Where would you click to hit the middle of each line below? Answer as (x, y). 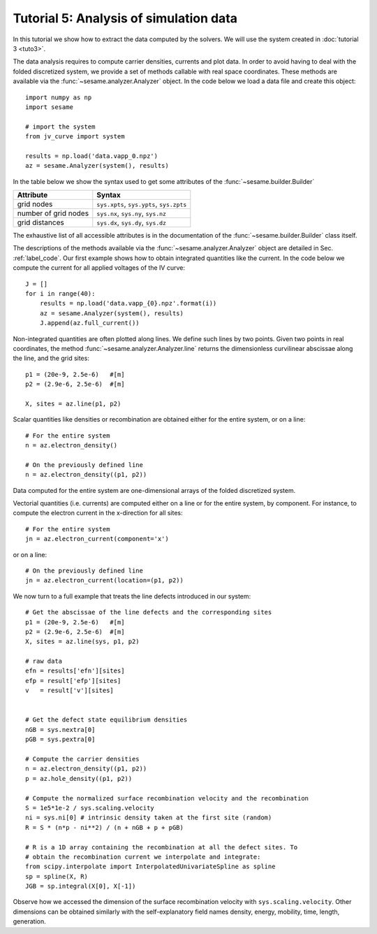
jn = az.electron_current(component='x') (97, 539)
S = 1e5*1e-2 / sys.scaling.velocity (90, 808)
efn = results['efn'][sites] (75, 671)
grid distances (40, 222)
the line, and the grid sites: (51, 358)
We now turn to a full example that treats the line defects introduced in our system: (132, 596)
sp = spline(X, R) (57, 876)
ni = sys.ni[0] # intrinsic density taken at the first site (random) (149, 818)
